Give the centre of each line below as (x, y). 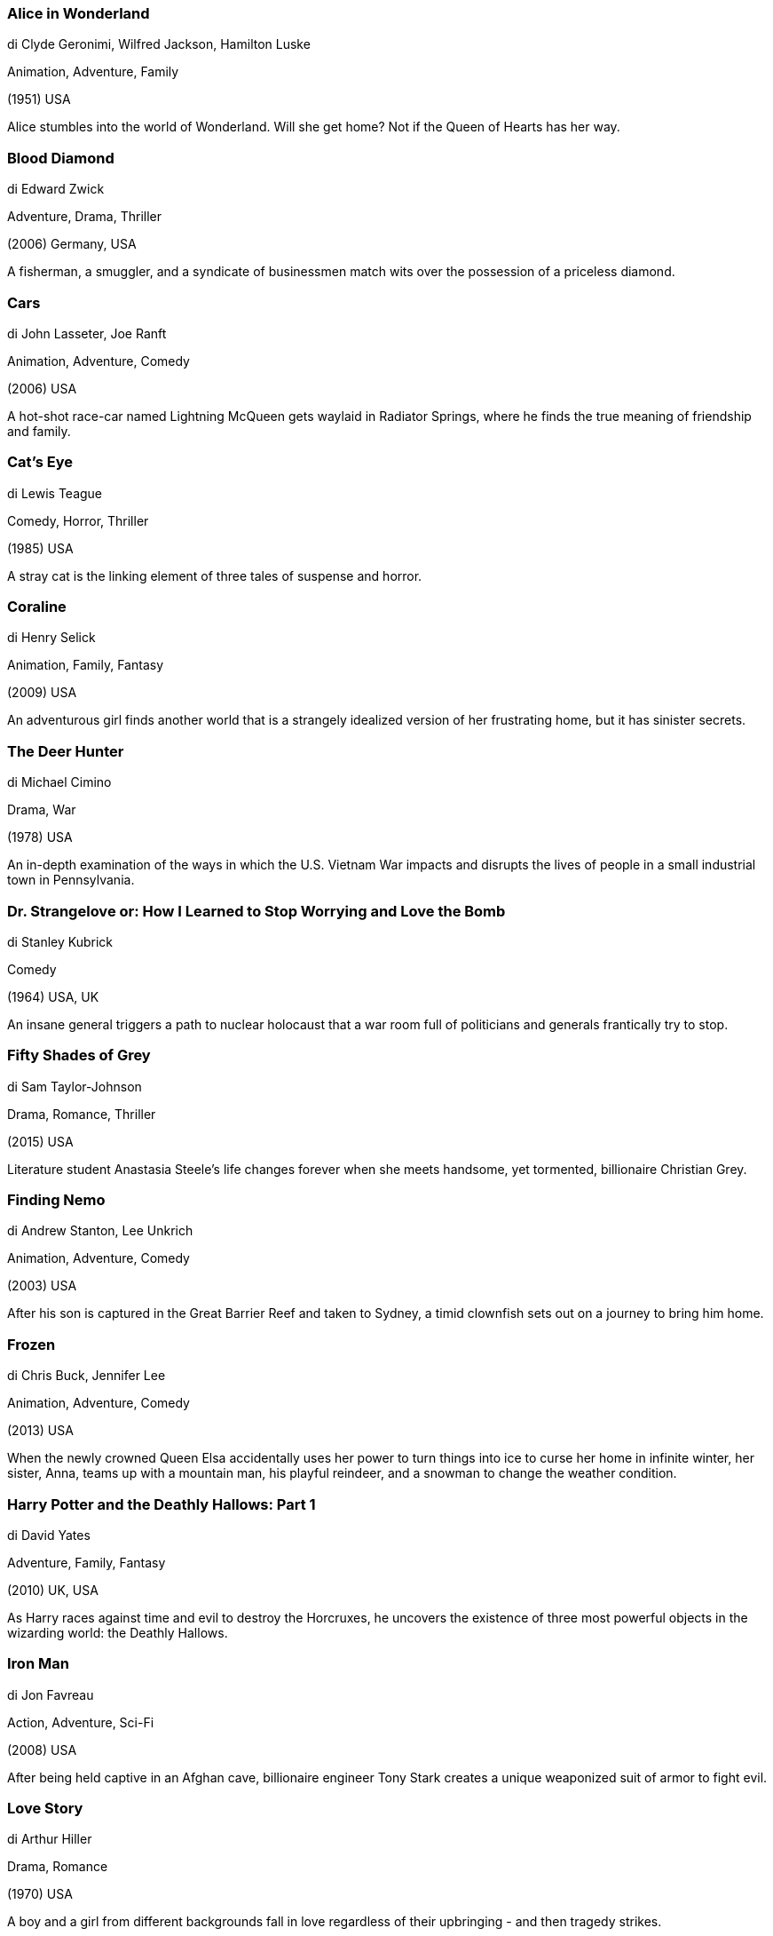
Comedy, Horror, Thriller (78, 520)
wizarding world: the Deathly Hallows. (118, 1632)
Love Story (45, 1808)
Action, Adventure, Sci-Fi (81, 1722)
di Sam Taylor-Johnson (75, 1086)
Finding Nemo (56, 1200)
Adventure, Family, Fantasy (87, 1562)
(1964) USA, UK (53, 996)
